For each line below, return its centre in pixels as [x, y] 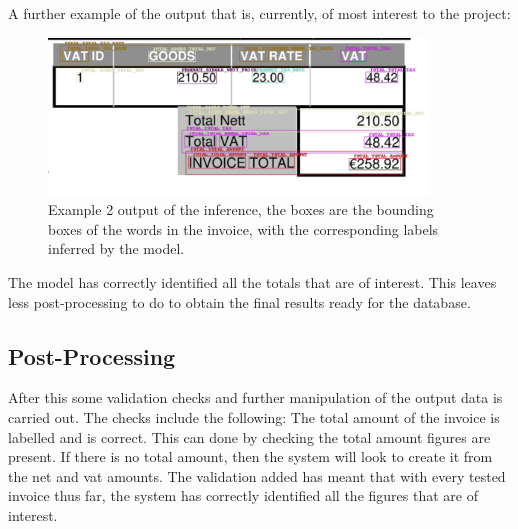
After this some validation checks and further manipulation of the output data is [255, 397]
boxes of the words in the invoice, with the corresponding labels [243, 228]
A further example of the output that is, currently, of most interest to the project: [259, 13]
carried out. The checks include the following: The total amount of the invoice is [254, 416]
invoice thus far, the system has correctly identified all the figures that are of [243, 495]
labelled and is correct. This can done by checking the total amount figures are [249, 436]
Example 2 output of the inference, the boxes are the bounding [241, 209]
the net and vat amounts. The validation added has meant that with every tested [257, 475]
